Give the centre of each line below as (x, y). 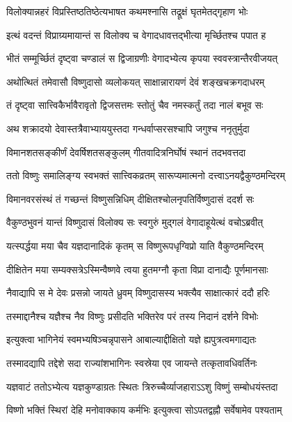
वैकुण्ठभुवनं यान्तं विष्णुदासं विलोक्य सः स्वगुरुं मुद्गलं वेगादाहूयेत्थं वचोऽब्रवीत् (135, 222)
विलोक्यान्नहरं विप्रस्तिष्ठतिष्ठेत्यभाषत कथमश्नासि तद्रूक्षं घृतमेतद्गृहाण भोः (127, 11)
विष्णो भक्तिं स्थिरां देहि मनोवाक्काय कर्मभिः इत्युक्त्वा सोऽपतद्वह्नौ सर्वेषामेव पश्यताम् (144, 410)
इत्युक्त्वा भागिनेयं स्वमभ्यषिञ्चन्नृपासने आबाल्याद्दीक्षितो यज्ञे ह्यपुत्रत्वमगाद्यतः (131, 339)
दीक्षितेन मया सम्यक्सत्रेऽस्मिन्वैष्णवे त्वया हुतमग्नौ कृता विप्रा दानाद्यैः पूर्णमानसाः (137, 269)
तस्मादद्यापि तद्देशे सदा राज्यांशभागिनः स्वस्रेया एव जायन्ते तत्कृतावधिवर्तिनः (132, 362)
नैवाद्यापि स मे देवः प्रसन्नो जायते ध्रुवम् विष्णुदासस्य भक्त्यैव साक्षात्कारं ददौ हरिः (138, 293)
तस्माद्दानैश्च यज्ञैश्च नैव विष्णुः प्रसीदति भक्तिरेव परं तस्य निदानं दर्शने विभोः (132, 316)
